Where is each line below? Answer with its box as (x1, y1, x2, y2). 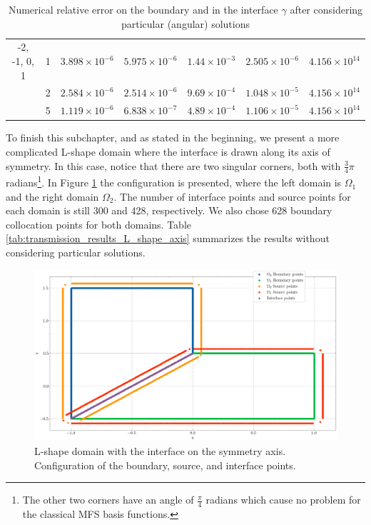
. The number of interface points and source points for (113, 189, 351, 204)
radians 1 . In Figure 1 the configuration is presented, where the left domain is (6, 173, 342, 190)
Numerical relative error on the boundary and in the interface (8, 2, 278, 16)
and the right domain (6, 189, 99, 204)
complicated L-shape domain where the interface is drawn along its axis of (6, 144, 330, 159)
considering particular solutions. (6, 245, 146, 260)
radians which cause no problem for (205, 492, 361, 507)
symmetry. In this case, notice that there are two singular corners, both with (6, 158, 341, 173)
